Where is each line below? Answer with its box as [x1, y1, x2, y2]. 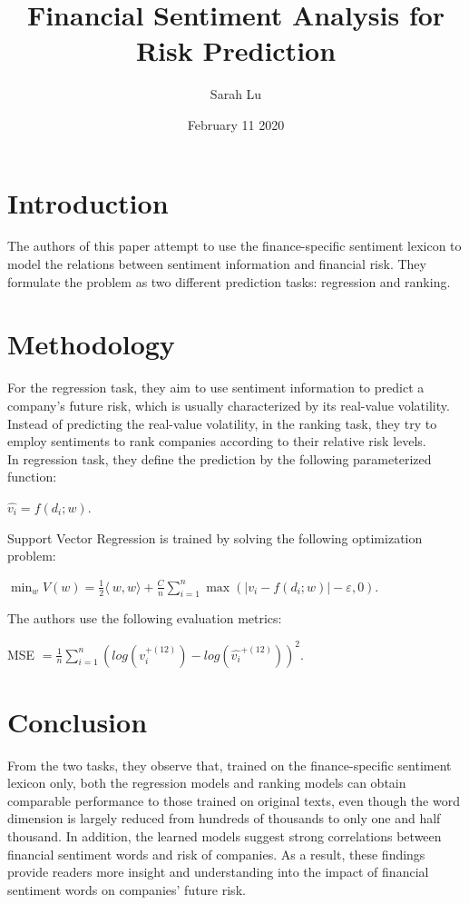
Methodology [7, 325, 175, 363]
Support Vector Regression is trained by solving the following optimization [7, 528, 423, 547]
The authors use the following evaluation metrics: [7, 609, 282, 628]
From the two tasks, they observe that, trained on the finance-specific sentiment [7, 755, 452, 774]
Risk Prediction [135, 32, 337, 69]
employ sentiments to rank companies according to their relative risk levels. [7, 432, 426, 451]
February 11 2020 [187, 114, 285, 134]
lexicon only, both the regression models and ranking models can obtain [7, 773, 406, 792]
